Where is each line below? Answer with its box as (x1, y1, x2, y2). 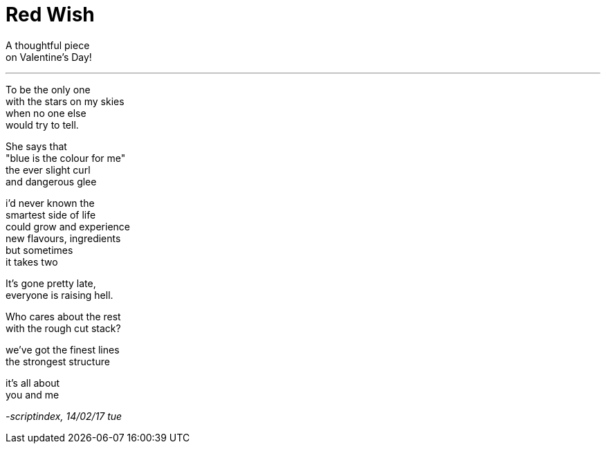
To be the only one (6, 83, 91, 95)
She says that (6, 140, 67, 152)
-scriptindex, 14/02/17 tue (6, 410, 122, 422)
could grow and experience (6, 220, 130, 232)
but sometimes (6, 244, 73, 256)
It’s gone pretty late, (6, 277, 96, 289)
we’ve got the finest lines (6, 343, 120, 356)
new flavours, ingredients (6, 232, 121, 244)
